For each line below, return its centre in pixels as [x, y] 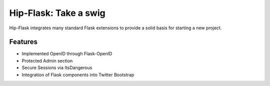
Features [23, 42]
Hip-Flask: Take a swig [57, 13]
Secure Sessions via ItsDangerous [57, 68]
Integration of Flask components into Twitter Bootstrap [78, 75]
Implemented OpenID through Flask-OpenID [67, 54]
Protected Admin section [47, 61]
